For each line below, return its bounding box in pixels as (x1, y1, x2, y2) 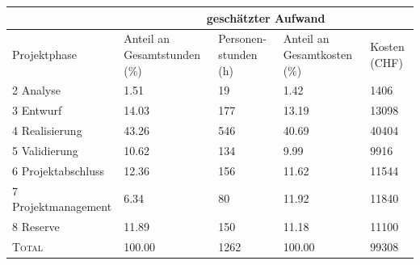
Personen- (218, 30, 267, 47)
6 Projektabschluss (12, 162, 105, 179)
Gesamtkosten (283, 45, 353, 62)
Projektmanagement (12, 198, 112, 215)
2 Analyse (12, 82, 61, 99)
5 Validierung (12, 141, 78, 158)
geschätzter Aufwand (206, 9, 325, 26)
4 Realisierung (12, 122, 82, 139)
